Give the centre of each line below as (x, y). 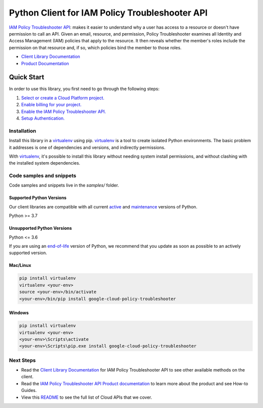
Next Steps (22, 360)
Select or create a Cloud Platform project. (63, 98)
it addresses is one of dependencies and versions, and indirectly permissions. (87, 147)
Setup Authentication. (43, 118)
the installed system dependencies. (45, 163)
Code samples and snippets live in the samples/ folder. (64, 185)
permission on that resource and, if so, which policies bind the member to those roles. (95, 47)
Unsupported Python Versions (40, 228)
